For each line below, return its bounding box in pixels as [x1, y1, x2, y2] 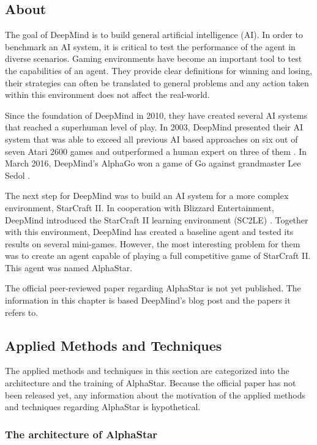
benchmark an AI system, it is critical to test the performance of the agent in [5, 40, 296, 53]
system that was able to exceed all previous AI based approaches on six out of [5, 132, 298, 145]
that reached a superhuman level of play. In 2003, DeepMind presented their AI [5, 121, 304, 133]
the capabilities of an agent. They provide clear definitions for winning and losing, [5, 64, 313, 77]
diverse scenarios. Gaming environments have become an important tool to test [5, 52, 302, 65]
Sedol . [5, 168, 31, 181]
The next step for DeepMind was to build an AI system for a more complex [5, 189, 289, 202]
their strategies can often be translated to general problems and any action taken [5, 76, 309, 89]
